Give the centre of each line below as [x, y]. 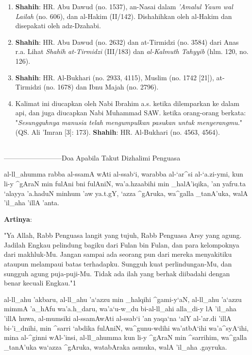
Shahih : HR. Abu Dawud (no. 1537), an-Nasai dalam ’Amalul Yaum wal [124, 6]
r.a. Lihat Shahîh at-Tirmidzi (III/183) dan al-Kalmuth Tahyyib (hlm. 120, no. [132, 51]
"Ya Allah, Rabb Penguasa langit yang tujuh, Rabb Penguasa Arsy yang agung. [123, 235]
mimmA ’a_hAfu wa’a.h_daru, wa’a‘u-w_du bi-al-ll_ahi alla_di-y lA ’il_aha [120, 309]
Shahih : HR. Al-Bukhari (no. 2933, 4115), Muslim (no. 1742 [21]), [115, 77]
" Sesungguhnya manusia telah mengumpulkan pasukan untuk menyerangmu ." [129, 122]
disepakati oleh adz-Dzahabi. [58, 26]
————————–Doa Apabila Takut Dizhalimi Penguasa [92, 157]
